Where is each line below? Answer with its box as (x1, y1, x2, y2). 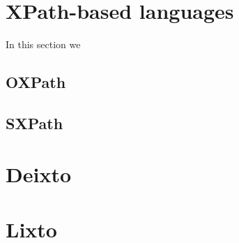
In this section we (6, 37, 81, 52)
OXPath (6, 71, 66, 93)
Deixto (6, 160, 71, 189)
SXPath (6, 112, 63, 133)
